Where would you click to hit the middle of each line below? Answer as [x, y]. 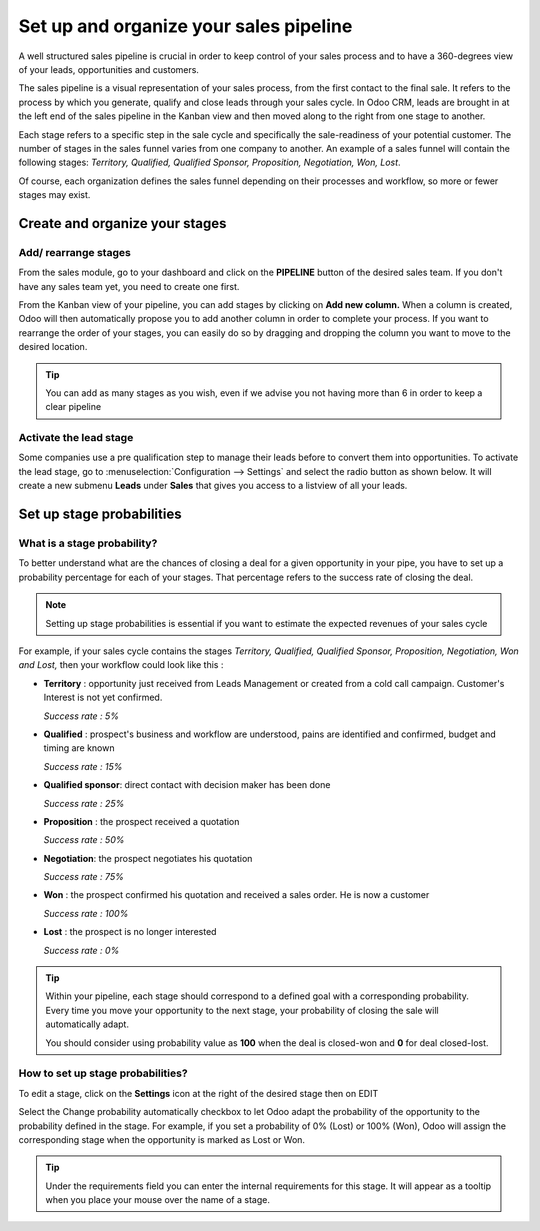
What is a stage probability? [88, 543]
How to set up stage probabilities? [103, 1073]
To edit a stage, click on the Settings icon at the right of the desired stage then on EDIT [198, 1093]
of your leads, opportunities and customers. [109, 69]
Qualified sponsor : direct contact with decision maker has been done [187, 785]
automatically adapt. [87, 1024]
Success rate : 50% [84, 840]
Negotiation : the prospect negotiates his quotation [148, 858]
